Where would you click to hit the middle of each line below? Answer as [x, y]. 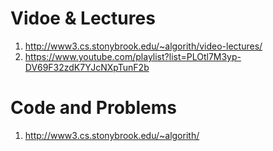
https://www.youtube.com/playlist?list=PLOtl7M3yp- [133, 56]
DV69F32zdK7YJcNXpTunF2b [87, 67]
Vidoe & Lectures [83, 18]
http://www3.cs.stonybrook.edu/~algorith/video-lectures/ [143, 46]
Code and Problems [93, 108]
